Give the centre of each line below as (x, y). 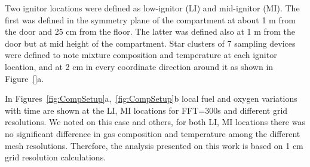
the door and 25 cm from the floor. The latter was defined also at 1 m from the (150, 31)
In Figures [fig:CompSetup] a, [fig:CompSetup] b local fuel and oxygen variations (151, 98)
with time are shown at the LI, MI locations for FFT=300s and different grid (146, 110)
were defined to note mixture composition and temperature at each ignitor (141, 55)
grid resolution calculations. (56, 157)
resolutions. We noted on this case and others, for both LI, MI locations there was (155, 122)
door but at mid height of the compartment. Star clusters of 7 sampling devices (150, 43)
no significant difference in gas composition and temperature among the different (153, 133)
